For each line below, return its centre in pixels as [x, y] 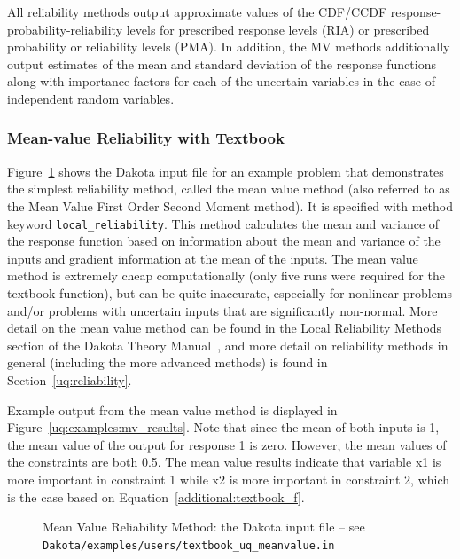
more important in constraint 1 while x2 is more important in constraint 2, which [229, 479]
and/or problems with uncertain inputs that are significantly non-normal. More [222, 310]
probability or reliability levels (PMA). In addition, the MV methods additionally [229, 47]
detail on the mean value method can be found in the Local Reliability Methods [225, 328]
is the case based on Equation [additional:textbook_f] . [156, 496]
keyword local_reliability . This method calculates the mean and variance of [223, 223]
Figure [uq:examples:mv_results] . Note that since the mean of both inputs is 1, [223, 427]
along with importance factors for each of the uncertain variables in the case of [222, 81]
